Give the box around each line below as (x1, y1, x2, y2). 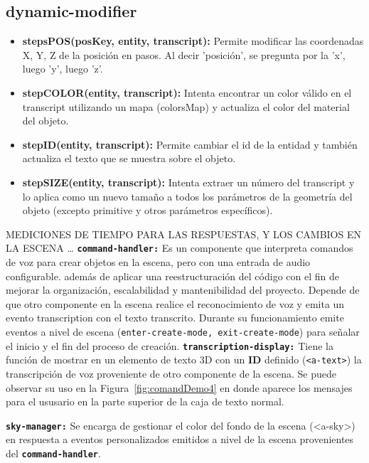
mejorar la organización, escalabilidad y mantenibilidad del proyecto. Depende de (6, 282, 360, 297)
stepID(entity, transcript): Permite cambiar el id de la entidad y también (22, 137, 358, 151)
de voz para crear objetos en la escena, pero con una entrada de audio (6, 254, 311, 269)
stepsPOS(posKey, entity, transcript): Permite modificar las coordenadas (22, 33, 364, 48)
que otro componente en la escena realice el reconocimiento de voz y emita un (6, 296, 345, 311)
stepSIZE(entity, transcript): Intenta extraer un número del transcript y (22, 174, 355, 189)
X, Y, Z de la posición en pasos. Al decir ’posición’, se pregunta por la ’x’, (22, 47, 346, 62)
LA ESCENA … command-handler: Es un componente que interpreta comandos (6, 240, 353, 255)
